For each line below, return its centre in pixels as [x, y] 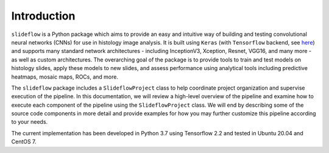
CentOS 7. [24, 142]
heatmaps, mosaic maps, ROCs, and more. [65, 77]
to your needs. [30, 122]
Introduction [43, 16]
